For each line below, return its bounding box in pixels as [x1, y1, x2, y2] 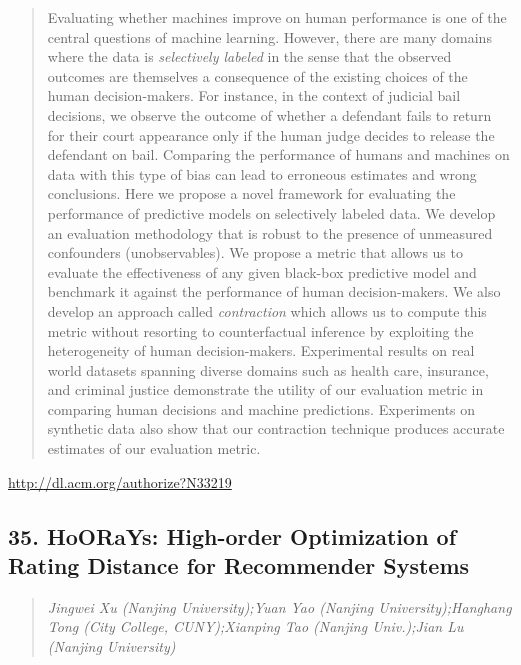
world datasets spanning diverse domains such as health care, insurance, [47, 359, 489, 380]
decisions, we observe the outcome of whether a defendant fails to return [47, 104, 492, 125]
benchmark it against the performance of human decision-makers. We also [47, 281, 501, 302]
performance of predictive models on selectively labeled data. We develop [47, 202, 496, 223]
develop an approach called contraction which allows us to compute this [47, 300, 487, 321]
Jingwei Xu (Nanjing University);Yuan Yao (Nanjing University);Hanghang [47, 596, 512, 617]
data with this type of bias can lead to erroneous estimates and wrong [47, 163, 477, 184]
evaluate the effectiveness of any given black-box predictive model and [47, 261, 477, 282]
